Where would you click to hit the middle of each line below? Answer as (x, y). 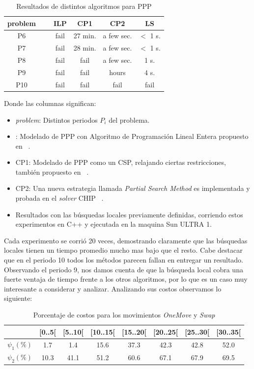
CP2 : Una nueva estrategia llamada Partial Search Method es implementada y (133, 188)
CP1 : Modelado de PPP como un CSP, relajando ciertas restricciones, (121, 162)
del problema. (129, 119)
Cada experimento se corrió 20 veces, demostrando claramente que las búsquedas (126, 240)
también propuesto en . (52, 171)
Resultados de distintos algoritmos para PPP (84, 6)
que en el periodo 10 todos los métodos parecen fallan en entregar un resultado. (124, 260)
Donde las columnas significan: (50, 103)
